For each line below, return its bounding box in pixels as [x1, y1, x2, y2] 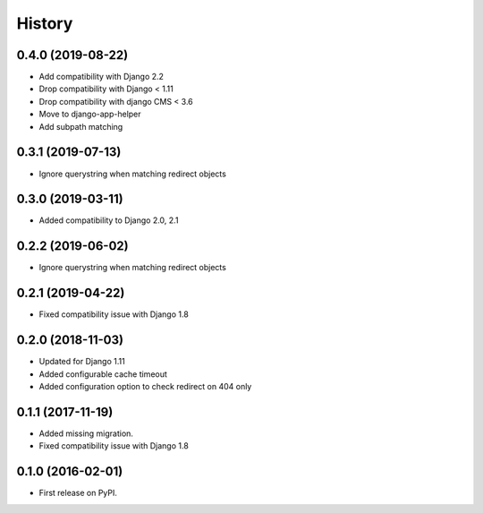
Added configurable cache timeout [38, 368, 167, 380]
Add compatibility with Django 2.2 [38, 72, 165, 82]
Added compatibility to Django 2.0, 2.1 [38, 215, 179, 226]
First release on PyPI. [38, 488, 118, 499]
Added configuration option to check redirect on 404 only [38, 380, 252, 391]
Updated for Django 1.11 [38, 356, 125, 367]
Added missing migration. [38, 428, 134, 439]
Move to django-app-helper [38, 108, 142, 120]
